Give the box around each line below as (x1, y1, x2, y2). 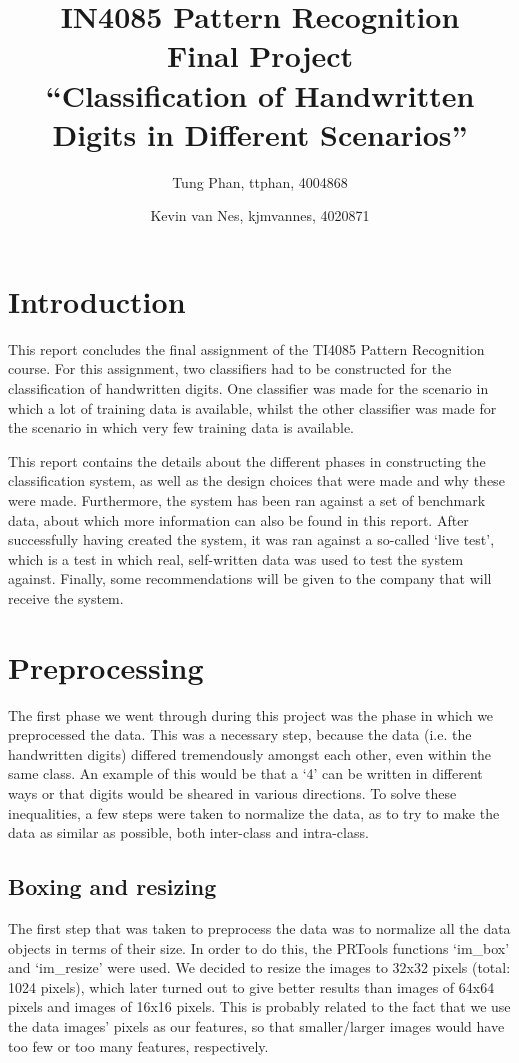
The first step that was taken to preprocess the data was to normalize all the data (8, 918, 511, 939)
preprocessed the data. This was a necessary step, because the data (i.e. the (8, 724, 472, 745)
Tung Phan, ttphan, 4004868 (172, 171, 348, 192)
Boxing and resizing (8, 871, 217, 902)
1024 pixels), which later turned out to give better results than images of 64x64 (8, 976, 495, 997)
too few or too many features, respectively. (8, 1035, 269, 1056)
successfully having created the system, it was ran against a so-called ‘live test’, (8, 529, 495, 550)
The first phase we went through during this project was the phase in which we (8, 704, 494, 725)
